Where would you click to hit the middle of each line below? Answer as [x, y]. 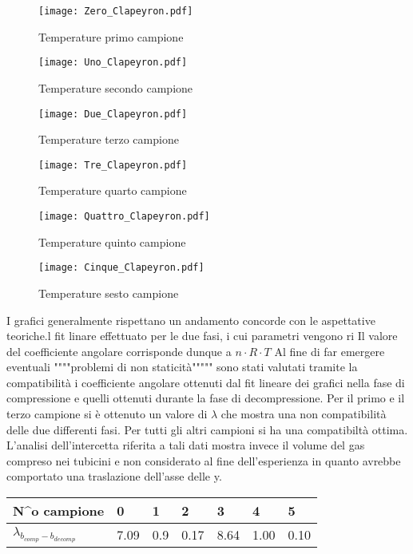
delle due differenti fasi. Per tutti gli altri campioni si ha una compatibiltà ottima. [207, 429]
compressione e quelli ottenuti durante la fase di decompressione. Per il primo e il [206, 398]
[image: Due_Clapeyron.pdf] [113, 114]
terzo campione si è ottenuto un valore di [107, 414]
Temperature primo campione [111, 36]
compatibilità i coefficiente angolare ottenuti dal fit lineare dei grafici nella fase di [206, 382]
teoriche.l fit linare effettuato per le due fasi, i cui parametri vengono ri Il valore [202, 336]
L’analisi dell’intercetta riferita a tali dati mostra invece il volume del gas [186, 445]
